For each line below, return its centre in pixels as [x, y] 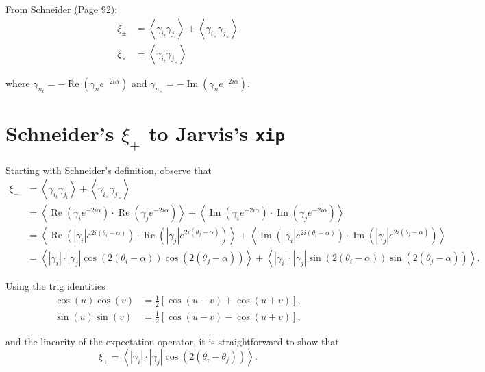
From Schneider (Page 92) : [62, 9]
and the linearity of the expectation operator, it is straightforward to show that [172, 341]
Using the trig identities [55, 286]
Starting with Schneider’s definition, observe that [109, 170]
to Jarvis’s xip [216, 133]
